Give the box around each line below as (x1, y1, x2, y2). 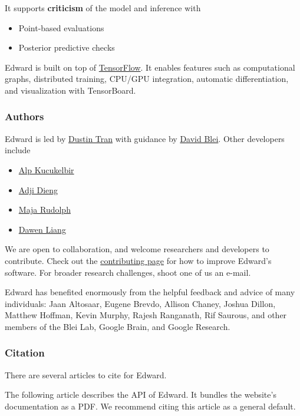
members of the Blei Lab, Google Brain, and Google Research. (5, 320, 230, 332)
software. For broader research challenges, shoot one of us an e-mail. (5, 266, 251, 278)
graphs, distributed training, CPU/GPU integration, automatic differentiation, (5, 72, 289, 85)
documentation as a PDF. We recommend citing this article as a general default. (5, 400, 296, 412)
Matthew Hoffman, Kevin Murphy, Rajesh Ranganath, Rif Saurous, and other (5, 309, 287, 321)
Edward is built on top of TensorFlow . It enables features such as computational (5, 61, 295, 73)
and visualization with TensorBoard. (5, 84, 136, 96)
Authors (5, 109, 44, 124)
